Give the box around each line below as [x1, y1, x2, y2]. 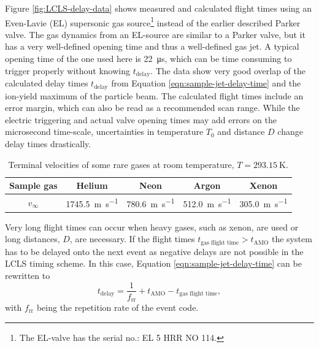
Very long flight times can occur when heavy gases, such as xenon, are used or [5, 220, 299, 233]
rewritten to [5, 269, 50, 281]
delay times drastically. [5, 137, 91, 150]
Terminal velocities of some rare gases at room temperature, [8, 158, 234, 170]
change [277, 125, 303, 138]
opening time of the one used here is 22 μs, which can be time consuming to [5, 52, 292, 65]
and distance [217, 125, 265, 138]
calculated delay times [5, 77, 88, 90]
